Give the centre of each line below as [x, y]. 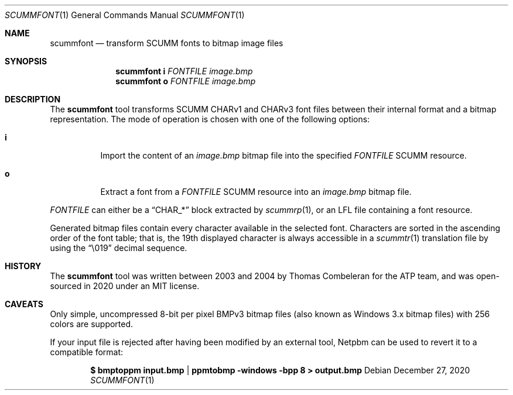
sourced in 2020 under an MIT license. [125, 286]
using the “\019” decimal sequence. [119, 248]
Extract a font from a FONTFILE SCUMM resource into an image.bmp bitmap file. [256, 192]
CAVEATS [24, 304]
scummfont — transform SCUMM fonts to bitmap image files [167, 43]
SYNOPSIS [26, 61]
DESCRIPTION [33, 99]
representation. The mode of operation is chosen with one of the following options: [210, 119]
